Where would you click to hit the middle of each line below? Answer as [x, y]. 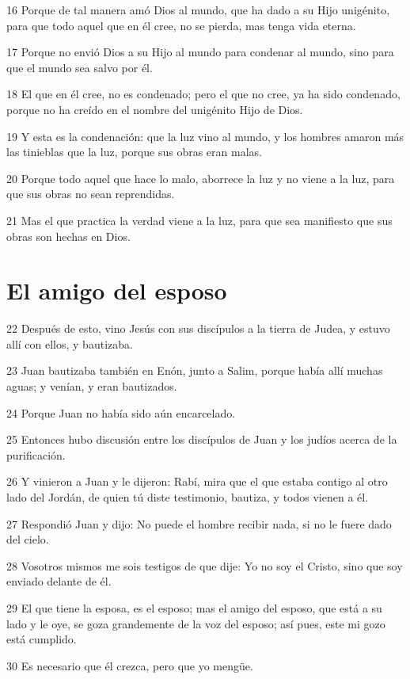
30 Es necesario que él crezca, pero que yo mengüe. [130, 665]
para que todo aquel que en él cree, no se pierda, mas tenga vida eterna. [181, 25]
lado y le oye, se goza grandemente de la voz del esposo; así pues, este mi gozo [196, 623]
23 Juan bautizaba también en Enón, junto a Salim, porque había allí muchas [195, 370]
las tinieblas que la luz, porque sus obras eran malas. [134, 152]
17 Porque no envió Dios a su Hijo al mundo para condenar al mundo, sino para [200, 52]
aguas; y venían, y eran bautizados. [92, 386]
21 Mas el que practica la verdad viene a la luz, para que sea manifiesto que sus [199, 220]
